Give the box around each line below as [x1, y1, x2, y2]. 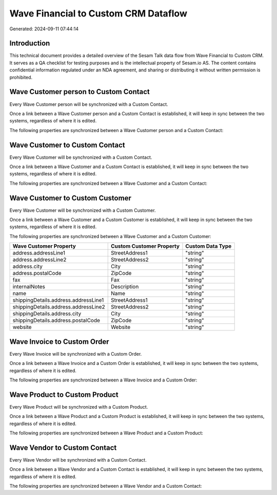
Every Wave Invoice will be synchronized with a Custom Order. [9, 351, 142, 357]
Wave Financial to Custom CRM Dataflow [9, 8, 187, 19]
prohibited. [9, 74, 33, 80]
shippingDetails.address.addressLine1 [12, 297, 104, 304]
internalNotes [12, 283, 46, 290]
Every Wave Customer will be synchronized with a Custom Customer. [9, 207, 156, 213]
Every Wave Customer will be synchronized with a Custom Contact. [9, 154, 152, 160]
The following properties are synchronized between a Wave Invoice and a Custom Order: [9, 377, 197, 383]
